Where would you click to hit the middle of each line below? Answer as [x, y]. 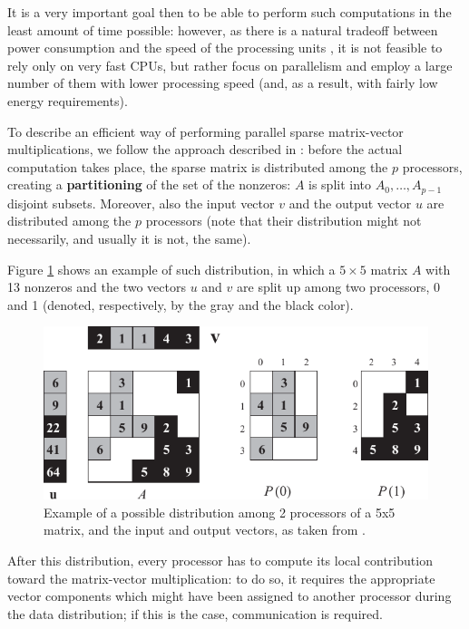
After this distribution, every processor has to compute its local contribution [220, 560]
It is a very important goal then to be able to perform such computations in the [230, 12]
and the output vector [350, 203]
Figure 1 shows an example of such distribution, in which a [171, 269]
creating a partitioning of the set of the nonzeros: [149, 184]
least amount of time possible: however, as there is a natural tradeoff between [223, 29]
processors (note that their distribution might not [283, 221]
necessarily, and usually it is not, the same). [129, 238]
